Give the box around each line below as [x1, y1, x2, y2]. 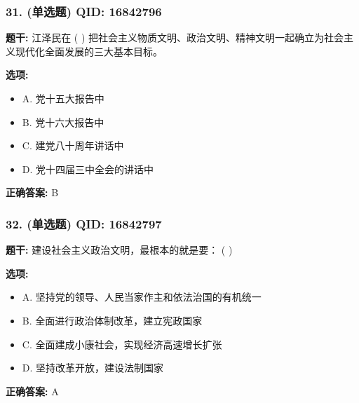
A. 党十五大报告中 [22, 91, 104, 105]
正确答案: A [6, 383, 59, 398]
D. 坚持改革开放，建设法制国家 [22, 360, 164, 375]
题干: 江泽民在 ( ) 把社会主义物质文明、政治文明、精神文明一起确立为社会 [6, 30, 344, 45]
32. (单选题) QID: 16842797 [6, 214, 162, 232]
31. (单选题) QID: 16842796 [6, 2, 162, 20]
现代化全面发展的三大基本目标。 [15, 43, 163, 58]
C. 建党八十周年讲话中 [22, 138, 124, 153]
